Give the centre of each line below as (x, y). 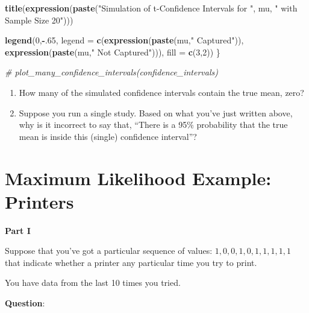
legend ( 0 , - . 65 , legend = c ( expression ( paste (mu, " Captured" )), (124, 40)
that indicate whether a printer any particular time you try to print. (131, 262)
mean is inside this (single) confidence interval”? (108, 136)
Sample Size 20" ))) (39, 20)
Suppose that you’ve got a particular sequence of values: (109, 251)
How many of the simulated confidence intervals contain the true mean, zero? (161, 92)
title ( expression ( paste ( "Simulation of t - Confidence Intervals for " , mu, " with (151, 8)
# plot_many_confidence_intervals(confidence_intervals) (111, 72)
